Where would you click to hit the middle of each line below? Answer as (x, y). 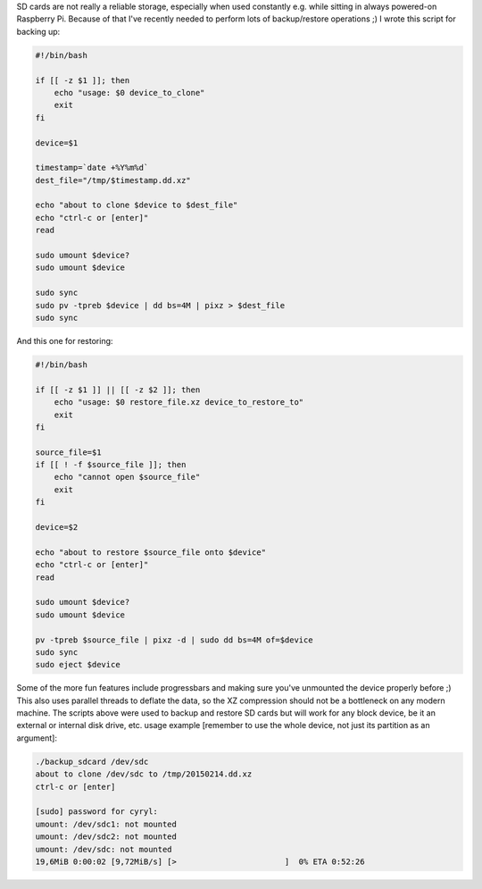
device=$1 (57, 143)
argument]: (37, 738)
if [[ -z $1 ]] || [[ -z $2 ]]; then (118, 390)
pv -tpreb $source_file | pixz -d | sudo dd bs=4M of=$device (174, 640)
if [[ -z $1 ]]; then (83, 80)
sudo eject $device (78, 665)
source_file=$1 (68, 452)
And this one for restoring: (65, 340)
